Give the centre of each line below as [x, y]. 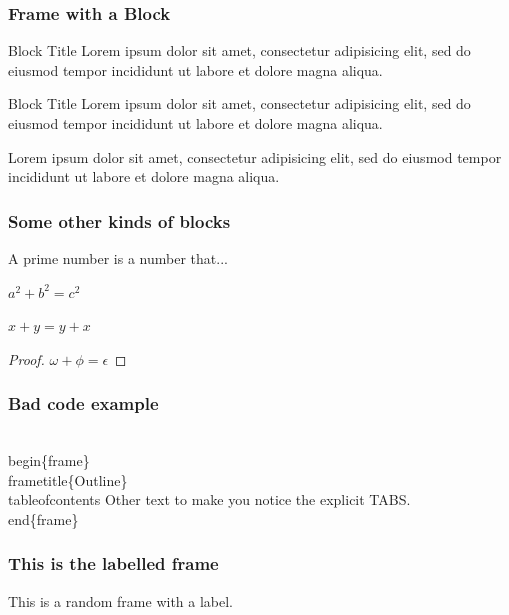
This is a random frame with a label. [121, 600]
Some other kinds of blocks [119, 220]
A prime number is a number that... [118, 258]
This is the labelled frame [113, 563]
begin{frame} [49, 460]
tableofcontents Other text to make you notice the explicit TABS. [209, 499]
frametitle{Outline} [68, 479]
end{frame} [43, 518]
